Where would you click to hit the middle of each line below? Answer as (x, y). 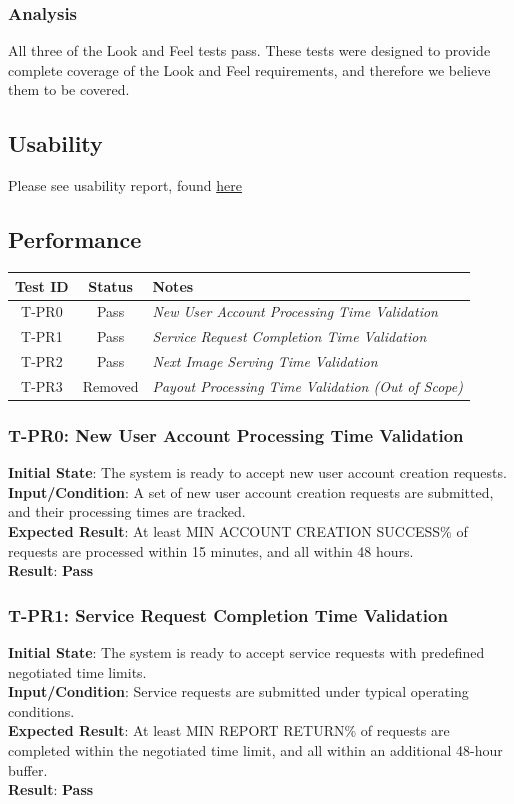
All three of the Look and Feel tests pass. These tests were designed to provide (249, 50)
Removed (110, 385)
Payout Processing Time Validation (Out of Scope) (307, 385)
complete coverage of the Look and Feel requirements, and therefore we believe (249, 69)
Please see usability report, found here (125, 185)
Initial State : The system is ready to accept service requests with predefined (246, 651)
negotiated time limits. (77, 671)
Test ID (42, 285)
